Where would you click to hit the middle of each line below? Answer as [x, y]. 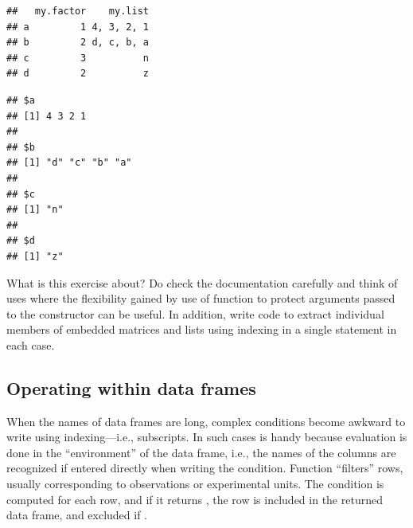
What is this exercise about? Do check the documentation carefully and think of [202, 282]
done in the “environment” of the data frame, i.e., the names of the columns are [201, 452]
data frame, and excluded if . [77, 515]
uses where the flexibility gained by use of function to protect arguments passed [201, 298]
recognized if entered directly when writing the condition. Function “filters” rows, [205, 468]
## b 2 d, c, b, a [78, 43]
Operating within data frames [131, 387]
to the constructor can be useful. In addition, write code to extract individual [195, 313]
